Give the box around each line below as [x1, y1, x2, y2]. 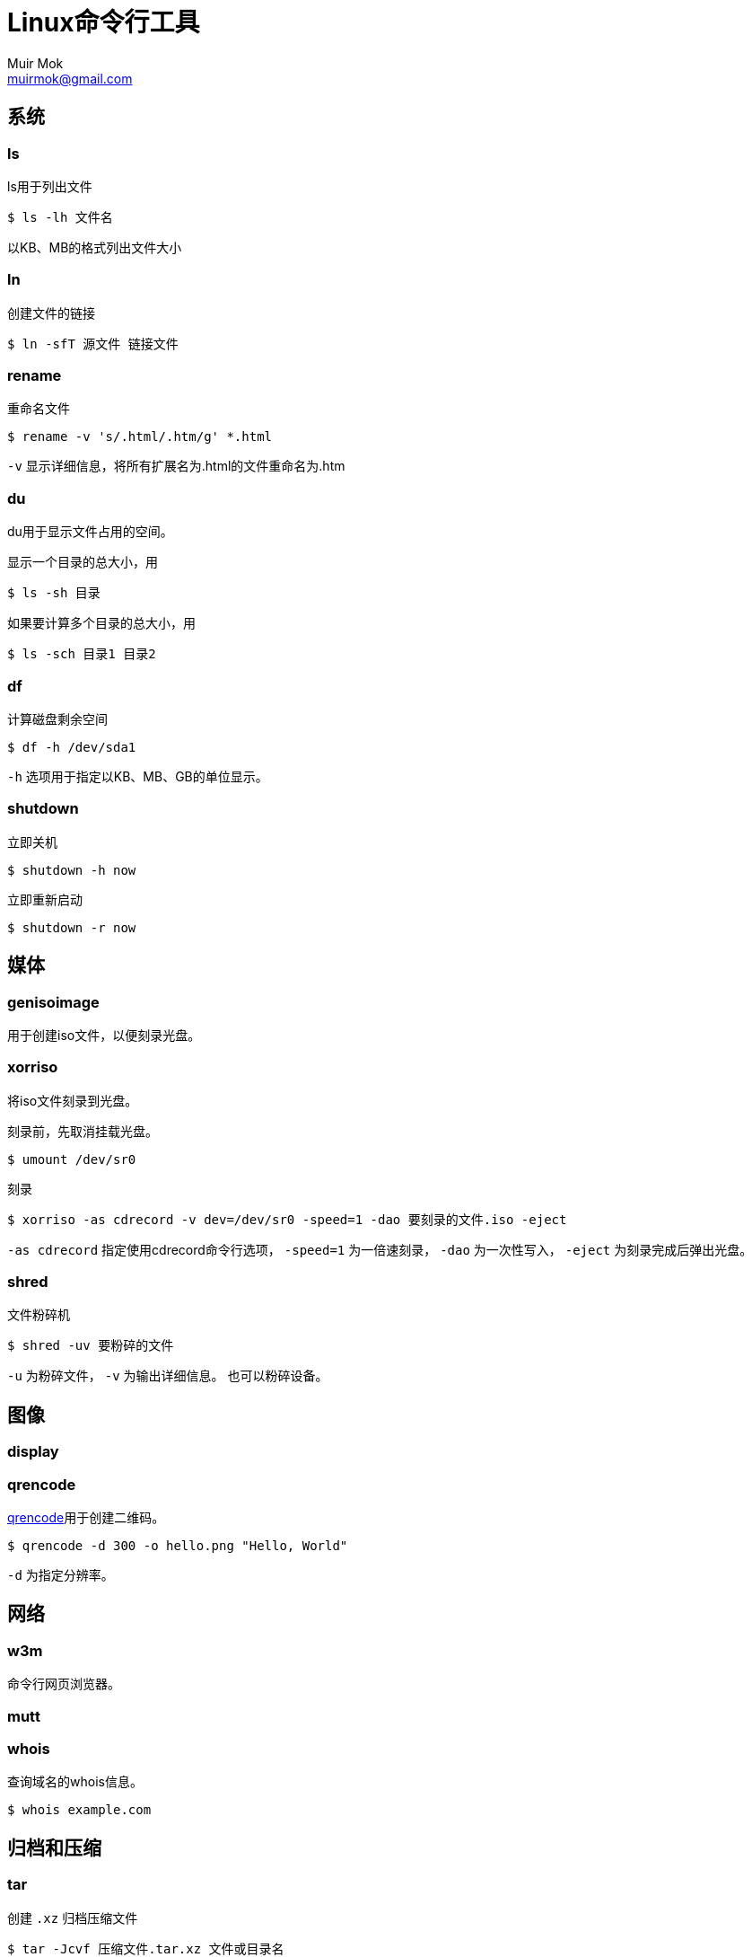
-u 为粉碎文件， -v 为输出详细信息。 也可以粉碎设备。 [7, 1368, 328, 1384]
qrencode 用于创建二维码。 [7, 1510, 165, 1526]
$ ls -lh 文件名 [7, 209, 113, 225]
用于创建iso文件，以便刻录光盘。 [7, 1027, 201, 1043]
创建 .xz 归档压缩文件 [7, 1909, 138, 1926]
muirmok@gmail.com [7, 70, 133, 86]
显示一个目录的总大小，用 [7, 554, 158, 570]
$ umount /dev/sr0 [7, 1151, 136, 1167]
